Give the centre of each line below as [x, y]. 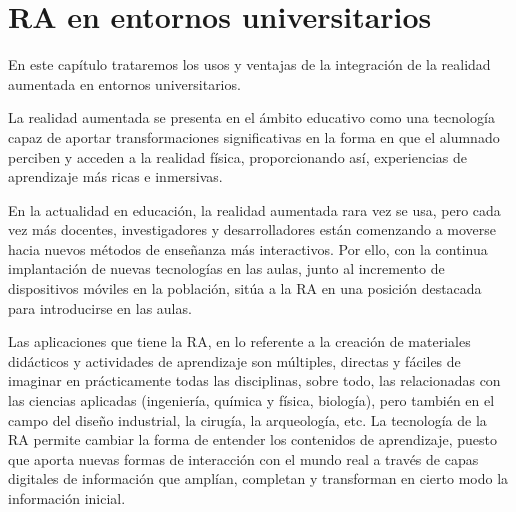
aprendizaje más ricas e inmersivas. [115, 176]
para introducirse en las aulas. [100, 307]
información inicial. [67, 498]
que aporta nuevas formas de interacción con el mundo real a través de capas [243, 458]
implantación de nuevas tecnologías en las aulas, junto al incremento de [226, 268]
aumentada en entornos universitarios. [124, 83]
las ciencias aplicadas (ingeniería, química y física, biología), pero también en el [251, 400]
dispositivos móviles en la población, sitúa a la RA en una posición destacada [245, 288]
